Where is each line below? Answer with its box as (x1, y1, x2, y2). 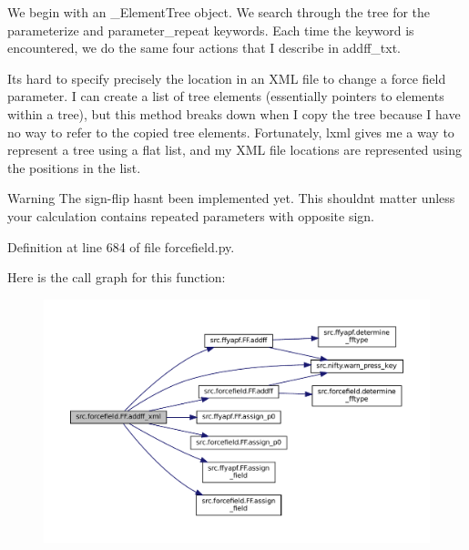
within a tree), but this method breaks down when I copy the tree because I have (7, 104, 461, 123)
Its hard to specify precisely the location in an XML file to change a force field (7, 68, 446, 87)
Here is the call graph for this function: (7, 268, 226, 287)
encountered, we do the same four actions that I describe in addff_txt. (7, 38, 401, 57)
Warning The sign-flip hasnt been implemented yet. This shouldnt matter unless (7, 188, 455, 208)
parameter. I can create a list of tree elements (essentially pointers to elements (7, 87, 444, 106)
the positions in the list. (7, 158, 141, 177)
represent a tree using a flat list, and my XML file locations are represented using (7, 140, 463, 159)
